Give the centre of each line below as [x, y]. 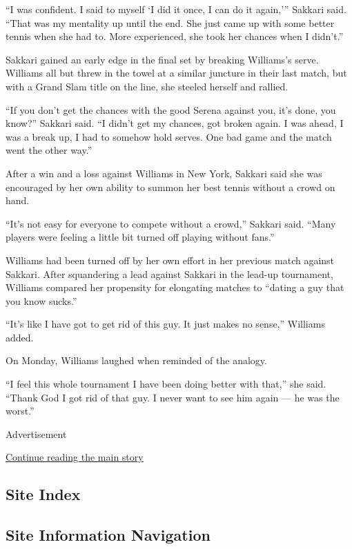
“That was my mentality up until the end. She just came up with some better [170, 22]
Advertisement [36, 433]
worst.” [20, 411]
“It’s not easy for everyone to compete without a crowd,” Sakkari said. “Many [171, 223]
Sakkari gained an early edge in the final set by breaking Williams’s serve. [162, 59]
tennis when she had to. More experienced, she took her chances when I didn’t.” [175, 36]
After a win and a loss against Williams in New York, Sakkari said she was [164, 173]
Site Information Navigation [108, 535]
